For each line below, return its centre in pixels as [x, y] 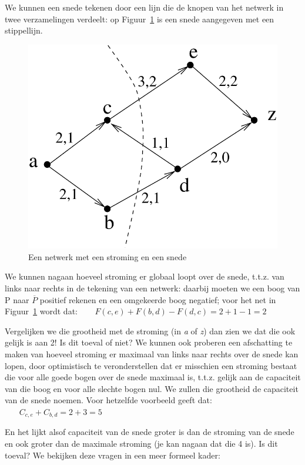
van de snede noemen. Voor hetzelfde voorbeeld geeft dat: [108, 400]
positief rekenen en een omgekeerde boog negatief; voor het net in [158, 299]
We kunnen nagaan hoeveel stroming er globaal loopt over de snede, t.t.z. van [145, 276]
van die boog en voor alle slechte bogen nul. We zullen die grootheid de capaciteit [152, 388]
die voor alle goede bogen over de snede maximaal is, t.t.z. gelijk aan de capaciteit [153, 377]
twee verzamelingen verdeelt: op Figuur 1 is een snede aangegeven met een [140, 19]
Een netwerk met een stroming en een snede [108, 256]
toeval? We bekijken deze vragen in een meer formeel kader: [113, 455]
